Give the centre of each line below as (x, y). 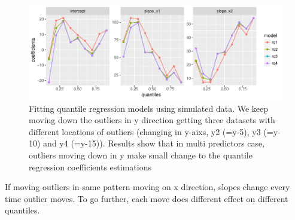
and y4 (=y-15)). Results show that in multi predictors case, (154, 143)
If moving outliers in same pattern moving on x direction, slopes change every (147, 187)
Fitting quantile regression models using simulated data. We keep (149, 108)
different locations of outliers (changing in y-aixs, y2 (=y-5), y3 (145, 131)
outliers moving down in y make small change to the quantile (141, 155)
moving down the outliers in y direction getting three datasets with (152, 120)
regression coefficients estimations (90, 166)
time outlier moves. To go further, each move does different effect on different (147, 198)
